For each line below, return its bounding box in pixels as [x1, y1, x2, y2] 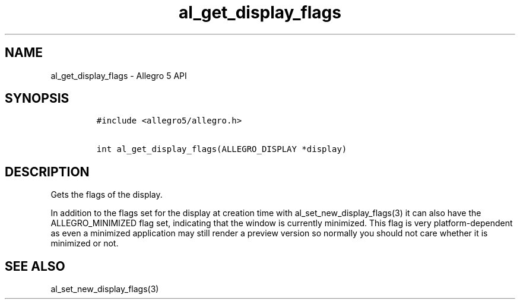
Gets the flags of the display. [50, 189, 163, 200]
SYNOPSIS [5, 91, 69, 106]
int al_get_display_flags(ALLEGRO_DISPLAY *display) [96, 144, 347, 154]
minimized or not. [50, 238, 119, 249]
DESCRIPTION [5, 164, 90, 179]
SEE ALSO [5, 258, 65, 274]
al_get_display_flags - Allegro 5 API [50, 70, 187, 81]
